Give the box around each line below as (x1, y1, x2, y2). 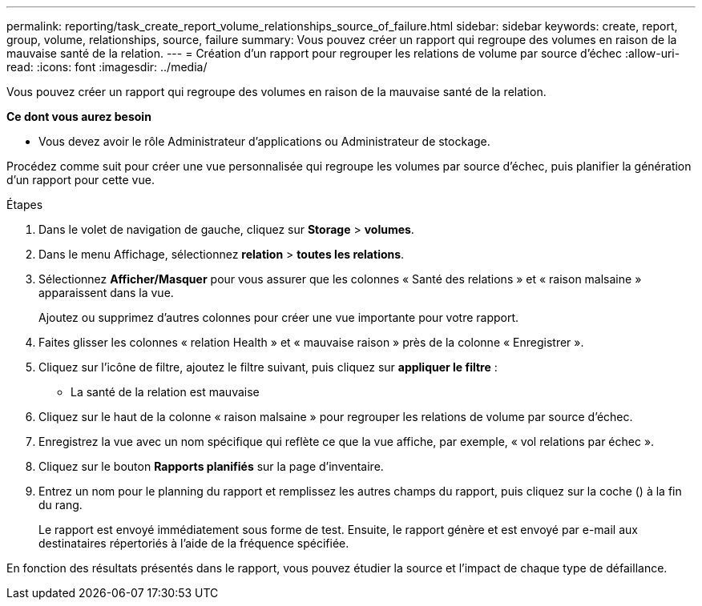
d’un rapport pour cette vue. (6, 173, 155, 187)
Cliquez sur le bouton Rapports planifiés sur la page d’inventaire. (38, 460, 384, 473)
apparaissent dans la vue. (38, 286, 174, 299)
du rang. (38, 498, 83, 512)
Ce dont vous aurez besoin (6, 110, 151, 123)
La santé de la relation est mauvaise (71, 385, 260, 399)
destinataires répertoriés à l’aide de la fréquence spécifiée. (38, 536, 349, 550)
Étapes (6, 198, 43, 211)
